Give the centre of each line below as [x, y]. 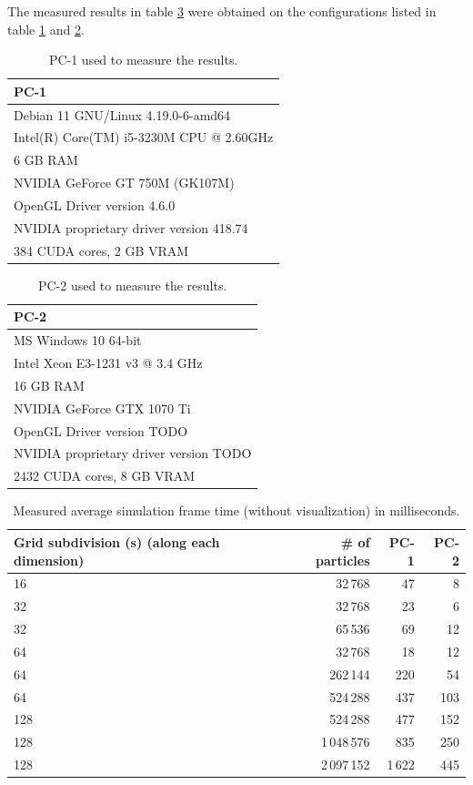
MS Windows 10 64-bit [78, 340]
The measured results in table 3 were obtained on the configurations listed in [222, 11]
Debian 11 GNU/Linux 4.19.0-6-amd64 [122, 114]
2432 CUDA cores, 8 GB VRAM [105, 476]
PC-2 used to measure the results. [132, 285]
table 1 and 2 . [46, 29]
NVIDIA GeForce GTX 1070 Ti [102, 408]
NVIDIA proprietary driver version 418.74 [131, 227]
